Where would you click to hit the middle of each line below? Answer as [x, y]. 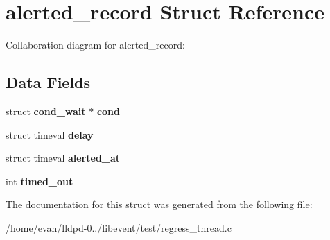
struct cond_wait [46, 111]
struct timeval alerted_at [63, 158]
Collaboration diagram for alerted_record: [95, 45]
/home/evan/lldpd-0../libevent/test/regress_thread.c [119, 227]
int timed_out [40, 181]
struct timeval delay [50, 134]
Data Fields [48, 82]
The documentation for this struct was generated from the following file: [159, 204]
